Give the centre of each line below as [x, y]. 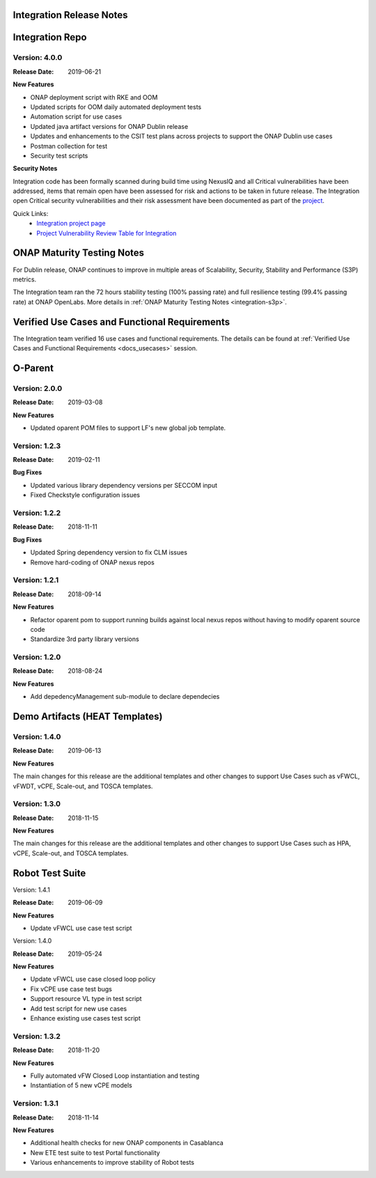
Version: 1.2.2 [37, 513]
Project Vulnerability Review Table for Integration [107, 233]
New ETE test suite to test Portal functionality [95, 1152]
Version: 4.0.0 [38, 58]
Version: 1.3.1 [36, 1103]
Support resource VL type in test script [86, 999]
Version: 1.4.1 [31, 890]
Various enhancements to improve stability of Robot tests [112, 1163]
